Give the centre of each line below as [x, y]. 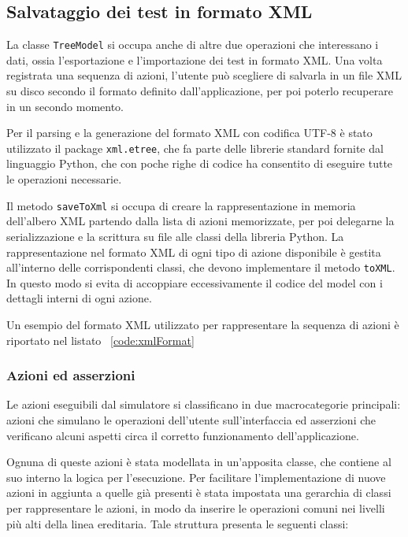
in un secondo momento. [65, 106]
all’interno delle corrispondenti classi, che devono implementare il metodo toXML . [201, 267]
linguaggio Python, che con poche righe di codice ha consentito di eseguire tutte [200, 163]
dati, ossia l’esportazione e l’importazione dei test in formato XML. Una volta [195, 59]
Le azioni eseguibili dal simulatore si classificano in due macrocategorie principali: [204, 404]
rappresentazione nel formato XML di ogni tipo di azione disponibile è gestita [194, 252]
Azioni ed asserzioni [71, 375]
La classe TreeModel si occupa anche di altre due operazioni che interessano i [193, 44]
